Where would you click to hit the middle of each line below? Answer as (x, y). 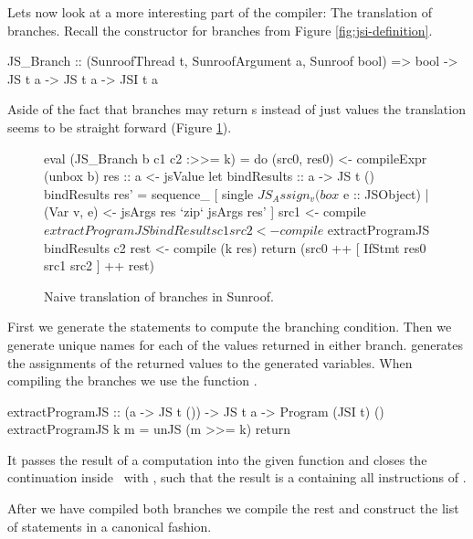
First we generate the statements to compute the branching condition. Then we (230, 327)
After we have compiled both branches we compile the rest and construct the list (233, 508)
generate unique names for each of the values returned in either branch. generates (236, 344)
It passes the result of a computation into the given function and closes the (217, 459)
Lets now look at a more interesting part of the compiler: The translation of (220, 12)
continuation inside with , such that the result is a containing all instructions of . (237, 477)
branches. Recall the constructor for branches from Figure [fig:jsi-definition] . (220, 30)
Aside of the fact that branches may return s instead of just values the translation (236, 109)
